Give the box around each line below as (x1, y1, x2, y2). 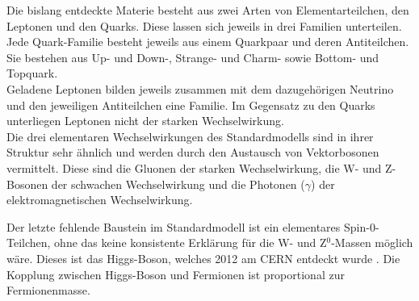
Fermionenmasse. (6, 282, 90, 299)
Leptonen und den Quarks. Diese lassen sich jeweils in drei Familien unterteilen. (6, 17, 402, 34)
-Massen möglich (331, 234, 413, 251)
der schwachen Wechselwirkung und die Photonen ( (51, 175, 305, 192)
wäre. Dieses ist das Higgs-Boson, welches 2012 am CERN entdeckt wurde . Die (6, 249, 400, 266)
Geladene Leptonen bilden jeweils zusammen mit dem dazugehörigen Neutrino (6, 80, 394, 97)
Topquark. (6, 65, 58, 82)
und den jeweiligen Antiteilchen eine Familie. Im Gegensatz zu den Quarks (6, 96, 375, 113)
